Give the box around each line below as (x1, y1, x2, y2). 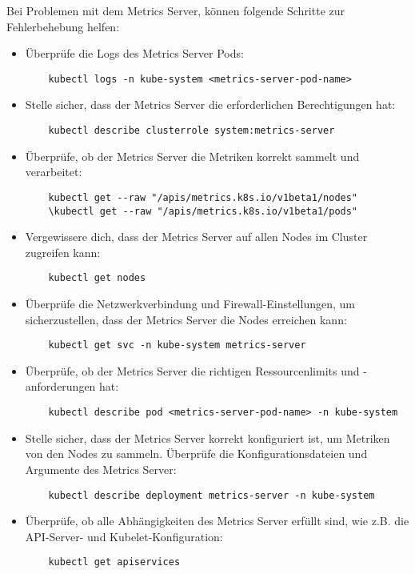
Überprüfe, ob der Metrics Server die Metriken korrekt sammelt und (25, 147, 360, 164)
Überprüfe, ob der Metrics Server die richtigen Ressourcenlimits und (25, 362, 360, 379)
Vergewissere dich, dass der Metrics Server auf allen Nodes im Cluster (25, 228, 368, 245)
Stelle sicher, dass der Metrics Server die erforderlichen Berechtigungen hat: (25, 96, 396, 113)
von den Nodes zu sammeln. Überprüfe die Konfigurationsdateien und (25, 445, 368, 462)
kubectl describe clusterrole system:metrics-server (48, 125, 335, 137)
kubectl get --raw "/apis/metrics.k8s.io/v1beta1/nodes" (48, 191, 358, 203)
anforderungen (25, 378, 96, 395)
